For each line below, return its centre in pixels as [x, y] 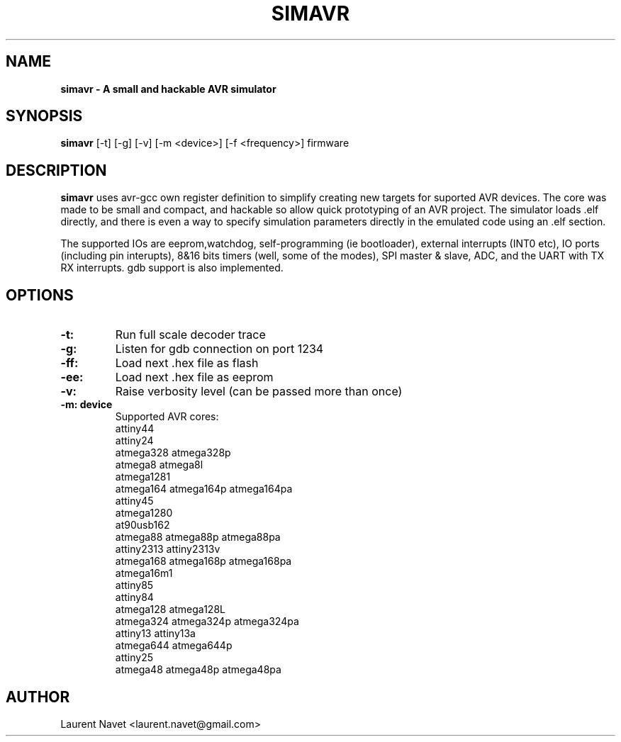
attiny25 [134, 658]
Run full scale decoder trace [190, 335]
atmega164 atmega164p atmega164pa [204, 489]
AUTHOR [38, 697]
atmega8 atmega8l [159, 465]
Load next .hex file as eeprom [194, 377]
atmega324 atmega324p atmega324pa [207, 622]
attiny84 [134, 597]
